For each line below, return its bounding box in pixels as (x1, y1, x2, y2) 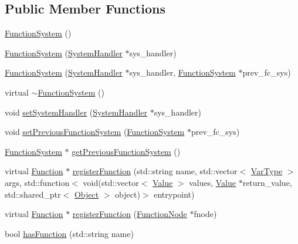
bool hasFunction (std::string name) (5, 227, 134, 239)
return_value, (242, 176, 292, 188)
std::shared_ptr (5, 188, 61, 200)
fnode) (194, 208, 217, 220)
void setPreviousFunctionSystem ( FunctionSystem (5, 126, 185, 138)
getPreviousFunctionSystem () (72, 145, 181, 157)
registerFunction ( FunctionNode (72, 208, 187, 220)
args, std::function (5, 176, 70, 188)
